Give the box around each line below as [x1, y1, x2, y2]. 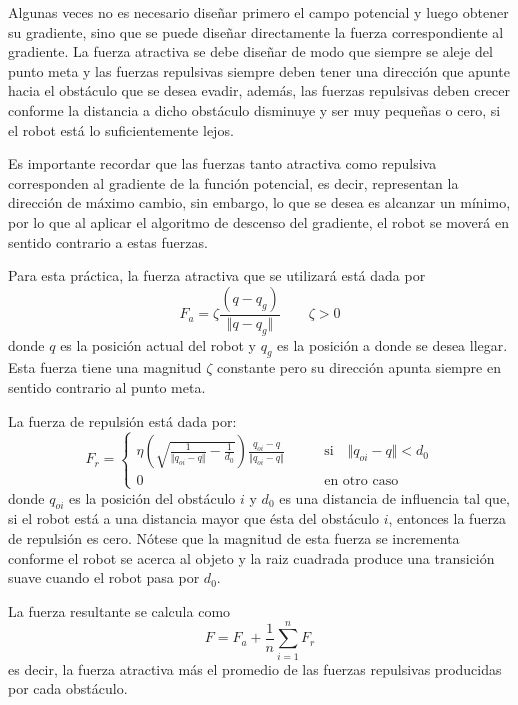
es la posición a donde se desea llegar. [277, 334, 508, 355]
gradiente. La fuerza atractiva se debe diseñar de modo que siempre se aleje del [8, 41, 493, 62]
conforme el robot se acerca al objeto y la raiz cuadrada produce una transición [8, 547, 495, 568]
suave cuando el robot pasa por [8, 567, 200, 588]
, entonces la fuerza [388, 508, 507, 529]
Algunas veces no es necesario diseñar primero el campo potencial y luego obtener [8, 2, 509, 22]
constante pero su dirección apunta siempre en [217, 357, 501, 378]
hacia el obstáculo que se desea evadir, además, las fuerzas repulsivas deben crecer [8, 80, 511, 101]
